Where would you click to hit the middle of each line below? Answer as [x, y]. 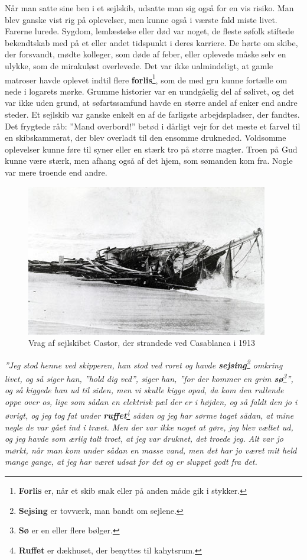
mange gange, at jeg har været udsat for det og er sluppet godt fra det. [131, 462]
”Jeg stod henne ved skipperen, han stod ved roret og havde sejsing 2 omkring [144, 364]
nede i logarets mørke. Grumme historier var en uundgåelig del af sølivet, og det [150, 91]
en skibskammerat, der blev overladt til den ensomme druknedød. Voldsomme [146, 137]
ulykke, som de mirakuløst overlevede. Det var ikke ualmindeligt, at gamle [139, 65]
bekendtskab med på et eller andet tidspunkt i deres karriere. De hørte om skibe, [151, 42]
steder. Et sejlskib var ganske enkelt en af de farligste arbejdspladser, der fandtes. [152, 114]
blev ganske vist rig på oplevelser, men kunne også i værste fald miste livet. [141, 19]
